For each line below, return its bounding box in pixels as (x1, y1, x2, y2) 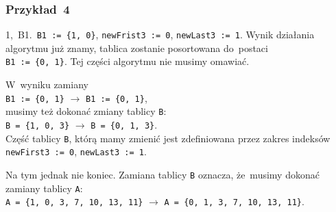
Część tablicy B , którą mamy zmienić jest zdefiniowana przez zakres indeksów (5, 131, 331, 145)
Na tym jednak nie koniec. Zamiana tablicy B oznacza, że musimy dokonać (5, 168, 320, 181)
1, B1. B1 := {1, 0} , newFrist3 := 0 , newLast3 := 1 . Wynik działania (5, 27, 315, 42)
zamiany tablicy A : (5, 181, 83, 195)
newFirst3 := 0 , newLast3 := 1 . (5, 144, 147, 159)
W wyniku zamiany (5, 77, 88, 92)
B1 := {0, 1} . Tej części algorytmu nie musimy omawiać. (5, 54, 250, 68)
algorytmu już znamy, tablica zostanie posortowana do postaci (5, 40, 268, 55)
